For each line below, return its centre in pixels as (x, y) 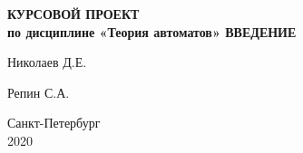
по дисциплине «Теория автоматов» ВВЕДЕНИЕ (152, 31)
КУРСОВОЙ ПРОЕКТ (73, 14)
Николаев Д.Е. (47, 62)
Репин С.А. (39, 92)
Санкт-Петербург (54, 123)
